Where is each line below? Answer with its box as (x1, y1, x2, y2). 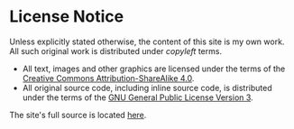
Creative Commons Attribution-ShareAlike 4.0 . (22, 72, 195, 83)
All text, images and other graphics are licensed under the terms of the (22, 63, 286, 74)
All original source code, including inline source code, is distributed (22, 82, 272, 93)
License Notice (9, 6, 124, 27)
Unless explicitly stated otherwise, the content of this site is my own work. (9, 36, 285, 47)
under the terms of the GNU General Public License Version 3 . (22, 92, 254, 103)
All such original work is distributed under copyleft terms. (9, 45, 223, 56)
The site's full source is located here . (9, 109, 147, 120)
